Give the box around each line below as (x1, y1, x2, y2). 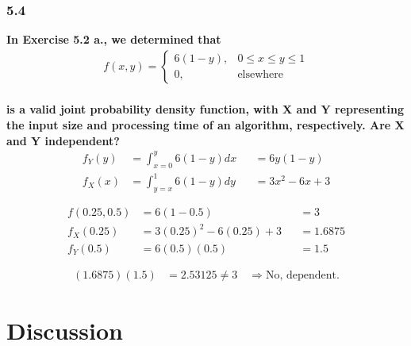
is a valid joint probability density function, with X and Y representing (6, 101, 405, 117)
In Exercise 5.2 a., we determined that (6, 31, 221, 48)
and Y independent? (6, 132, 120, 148)
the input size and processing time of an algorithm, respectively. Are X (6, 117, 405, 133)
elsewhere (237, 69, 284, 81)
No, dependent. (265, 269, 340, 281)
